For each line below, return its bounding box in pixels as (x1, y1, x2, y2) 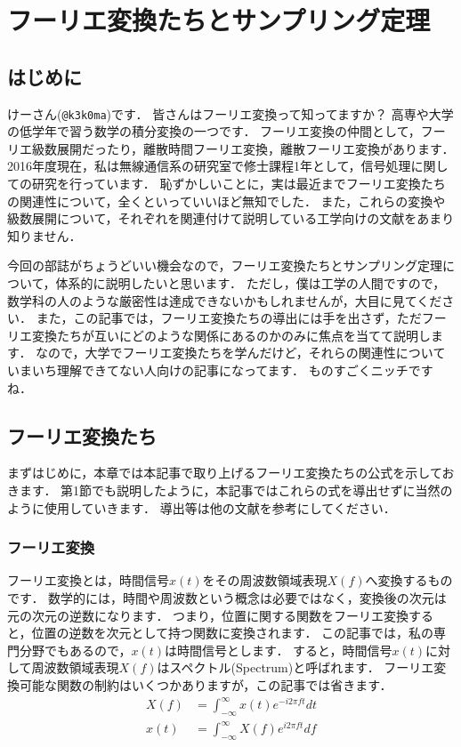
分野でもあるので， (19, 640, 132, 659)
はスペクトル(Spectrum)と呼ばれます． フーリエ (157, 658, 434, 677)
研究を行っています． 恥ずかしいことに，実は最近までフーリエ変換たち (31, 174, 446, 193)
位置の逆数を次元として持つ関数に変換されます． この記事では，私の (31, 623, 434, 642)
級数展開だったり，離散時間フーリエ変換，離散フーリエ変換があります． (31, 139, 455, 157)
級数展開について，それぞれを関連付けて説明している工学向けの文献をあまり (7, 209, 455, 228)
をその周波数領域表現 (202, 571, 328, 590)
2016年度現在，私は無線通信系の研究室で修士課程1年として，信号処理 (7, 157, 411, 175)
